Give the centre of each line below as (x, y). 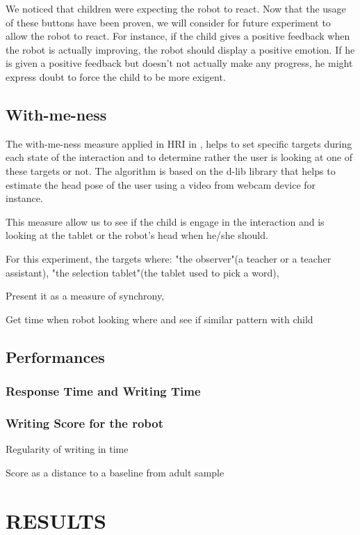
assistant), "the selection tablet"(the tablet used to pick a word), (142, 272)
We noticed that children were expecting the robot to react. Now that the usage (176, 8)
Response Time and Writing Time (103, 391)
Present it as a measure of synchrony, (85, 296)
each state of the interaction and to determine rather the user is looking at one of (179, 157)
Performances (55, 356)
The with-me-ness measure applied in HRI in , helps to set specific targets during (179, 143)
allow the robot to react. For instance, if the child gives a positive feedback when (178, 36)
